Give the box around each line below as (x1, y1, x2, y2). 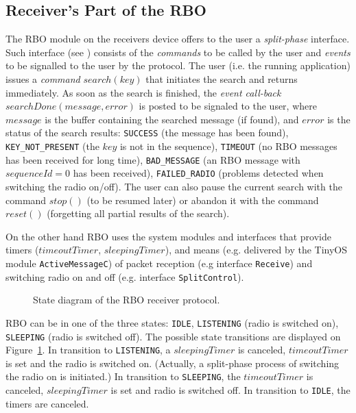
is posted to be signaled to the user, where (139, 99, 317, 113)
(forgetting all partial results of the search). (47, 206, 230, 221)
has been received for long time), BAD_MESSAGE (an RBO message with (5, 152, 300, 166)
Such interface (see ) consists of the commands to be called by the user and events (5, 45, 351, 59)
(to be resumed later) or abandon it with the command (86, 192, 319, 207)
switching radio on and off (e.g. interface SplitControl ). (5, 269, 244, 284)
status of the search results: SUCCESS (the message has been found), (5, 125, 289, 140)
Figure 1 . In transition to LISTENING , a (5, 342, 171, 357)
